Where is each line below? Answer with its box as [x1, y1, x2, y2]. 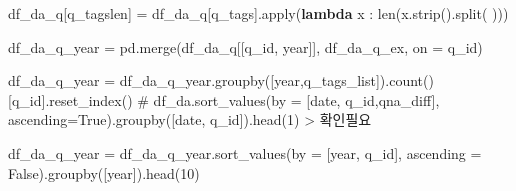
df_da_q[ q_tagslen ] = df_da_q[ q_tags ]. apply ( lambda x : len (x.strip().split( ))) [8, 3, 509, 23]
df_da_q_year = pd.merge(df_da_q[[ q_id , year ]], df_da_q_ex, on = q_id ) [8, 36, 483, 57]
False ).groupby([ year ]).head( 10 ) [8, 162, 200, 183]
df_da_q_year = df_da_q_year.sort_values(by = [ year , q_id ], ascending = [8, 142, 482, 163]
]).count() [375, 70, 434, 91]
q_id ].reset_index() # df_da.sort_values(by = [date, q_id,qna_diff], [11, 89, 440, 110]
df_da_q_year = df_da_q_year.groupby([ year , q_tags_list [8, 70, 376, 91]
